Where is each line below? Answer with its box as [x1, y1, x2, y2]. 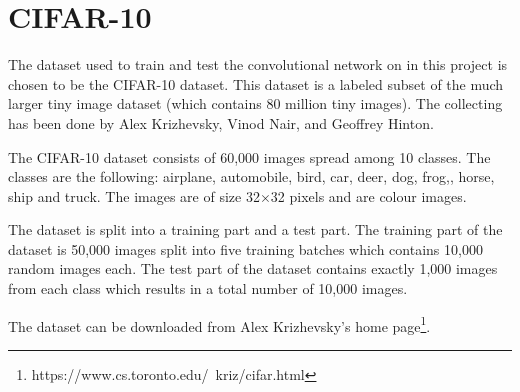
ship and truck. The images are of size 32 [8, 185, 260, 206]
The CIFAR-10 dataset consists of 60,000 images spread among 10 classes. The [8, 146, 491, 167]
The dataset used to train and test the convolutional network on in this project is [8, 54, 508, 75]
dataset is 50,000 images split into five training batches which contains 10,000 [8, 238, 483, 259]
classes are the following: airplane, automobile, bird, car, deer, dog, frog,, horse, [8, 166, 495, 187]
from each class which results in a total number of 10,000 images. [8, 278, 408, 299]
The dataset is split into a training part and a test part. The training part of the [8, 219, 503, 240]
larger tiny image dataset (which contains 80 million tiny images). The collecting [8, 93, 503, 114]
